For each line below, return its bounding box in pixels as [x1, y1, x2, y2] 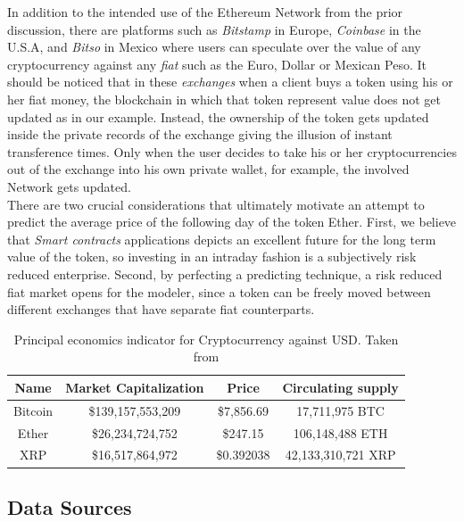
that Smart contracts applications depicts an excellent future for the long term [7, 229, 436, 248]
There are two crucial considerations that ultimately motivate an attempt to [7, 195, 425, 213]
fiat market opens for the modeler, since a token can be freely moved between [7, 282, 431, 301]
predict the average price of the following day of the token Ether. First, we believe [7, 212, 457, 231]
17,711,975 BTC [296, 401, 385, 419]
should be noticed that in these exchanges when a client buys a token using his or [7, 72, 453, 91]
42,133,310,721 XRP [285, 445, 396, 464]
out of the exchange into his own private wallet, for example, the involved [7, 160, 410, 178]
